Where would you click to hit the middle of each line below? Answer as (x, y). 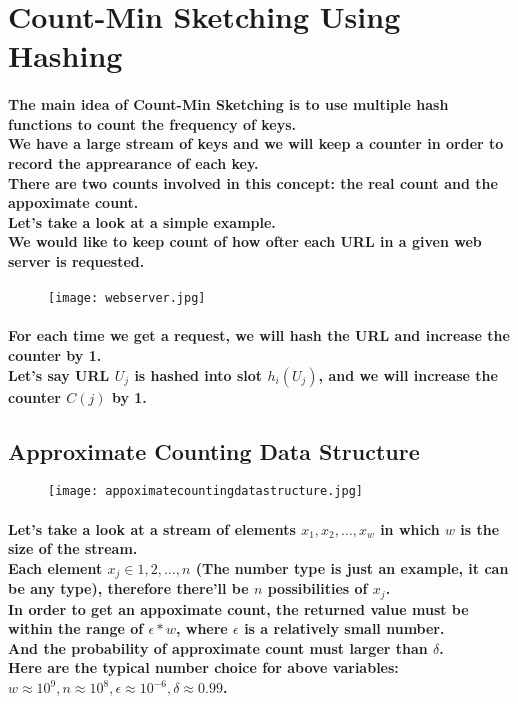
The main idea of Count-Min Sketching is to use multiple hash (228, 104)
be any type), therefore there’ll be (128, 588)
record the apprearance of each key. (133, 162)
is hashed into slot (198, 374)
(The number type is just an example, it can (352, 567)
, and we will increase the (408, 374)
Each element (55, 567)
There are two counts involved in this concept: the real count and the (253, 182)
